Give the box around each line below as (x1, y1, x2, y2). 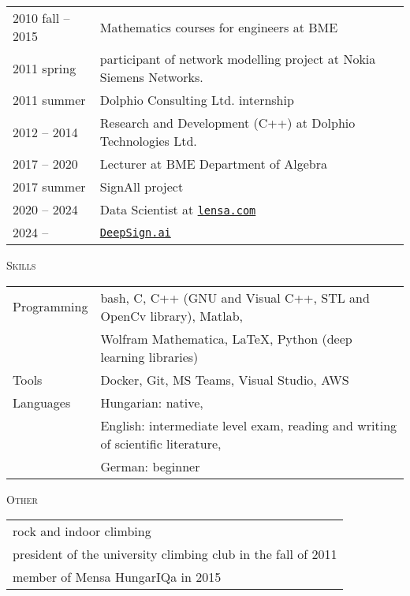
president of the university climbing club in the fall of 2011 (13, 545, 337, 564)
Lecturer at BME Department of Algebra (99, 155, 327, 173)
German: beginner (100, 456, 200, 475)
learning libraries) (100, 347, 199, 366)
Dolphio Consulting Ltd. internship (99, 91, 294, 109)
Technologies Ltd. (99, 132, 197, 150)
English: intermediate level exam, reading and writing (100, 415, 397, 434)
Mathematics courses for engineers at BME (99, 17, 338, 36)
